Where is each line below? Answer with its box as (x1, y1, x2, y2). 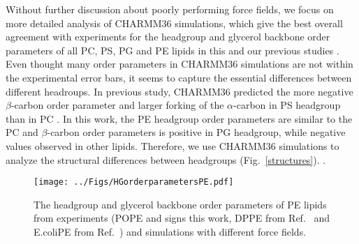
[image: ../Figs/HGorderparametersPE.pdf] (34, 177, 234, 188)
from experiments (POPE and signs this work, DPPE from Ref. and (34, 211, 330, 225)
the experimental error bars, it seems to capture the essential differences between (6, 70, 352, 84)
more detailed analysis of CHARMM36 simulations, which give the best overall (6, 15, 343, 30)
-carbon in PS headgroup (233, 98, 341, 112)
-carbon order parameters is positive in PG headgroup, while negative (47, 125, 346, 139)
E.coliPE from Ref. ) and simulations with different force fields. (34, 224, 307, 238)
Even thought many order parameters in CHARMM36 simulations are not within (6, 56, 353, 71)
